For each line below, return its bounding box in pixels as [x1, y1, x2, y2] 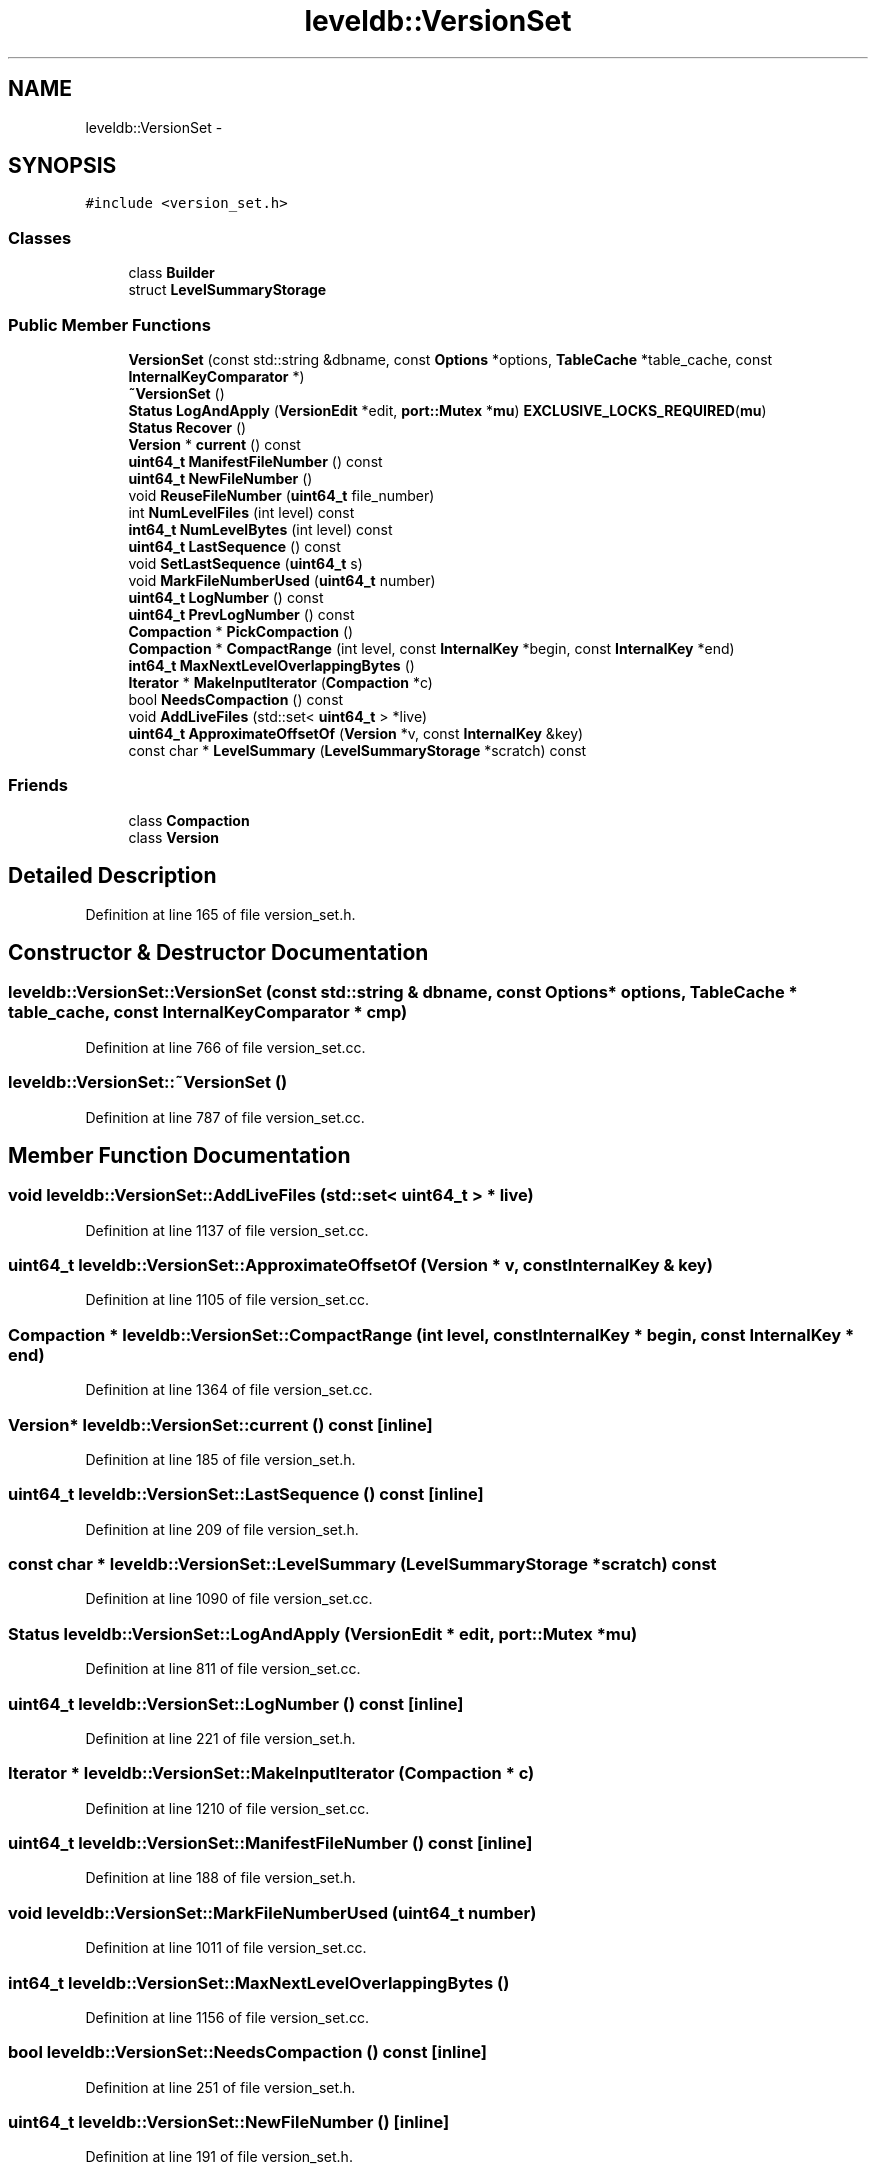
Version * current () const [128, 435, 301, 453]
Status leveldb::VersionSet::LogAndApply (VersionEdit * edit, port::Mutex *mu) [8, 1623, 638, 1644]
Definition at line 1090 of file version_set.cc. [85, 1590, 373, 1608]
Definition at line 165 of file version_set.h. [85, 905, 356, 923]
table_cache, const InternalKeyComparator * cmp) [8, 1002, 408, 1023]
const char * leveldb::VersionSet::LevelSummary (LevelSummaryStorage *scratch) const [8, 1554, 717, 1575]
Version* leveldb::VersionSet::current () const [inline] [8, 1414, 433, 1435]
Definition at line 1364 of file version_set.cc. [85, 1381, 373, 1399]
